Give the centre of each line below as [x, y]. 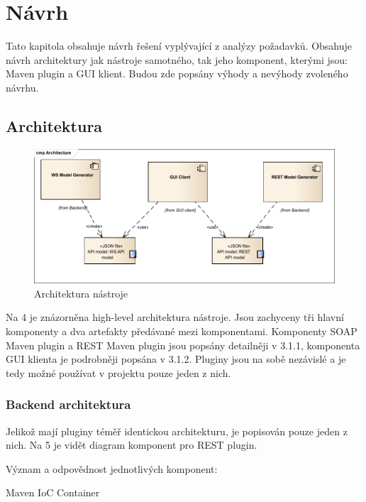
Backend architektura [68, 404]
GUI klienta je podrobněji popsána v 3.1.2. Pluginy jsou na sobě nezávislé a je [176, 359]
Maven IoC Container [53, 492]
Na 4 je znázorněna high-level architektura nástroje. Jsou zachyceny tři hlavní [175, 317]
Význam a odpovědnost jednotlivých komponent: [112, 468]
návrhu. [22, 87]
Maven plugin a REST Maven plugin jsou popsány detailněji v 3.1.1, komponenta [183, 345]
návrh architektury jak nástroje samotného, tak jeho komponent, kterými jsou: [177, 59]
